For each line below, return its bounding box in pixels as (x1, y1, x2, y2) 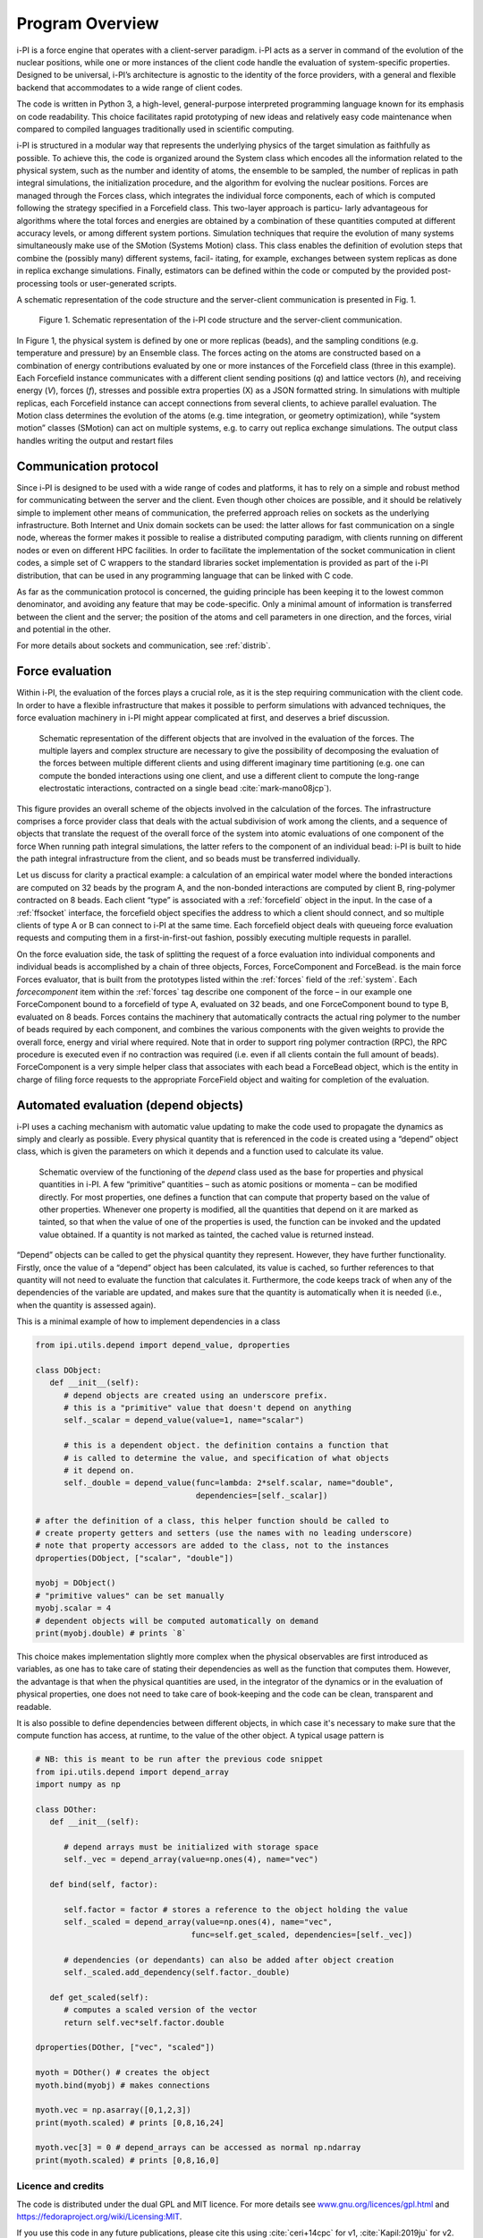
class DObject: (35, 1365, 102, 1375)
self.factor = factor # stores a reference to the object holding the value (64, 1905, 409, 1915)
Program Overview (16, 13, 160, 33)
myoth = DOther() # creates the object (35, 2068, 210, 2078)
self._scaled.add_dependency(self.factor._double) (64, 1968, 291, 1977)
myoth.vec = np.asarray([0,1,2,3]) (35, 2105, 191, 2115)
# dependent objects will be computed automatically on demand (35, 1616, 319, 1626)
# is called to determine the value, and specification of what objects (64, 1453, 389, 1463)
